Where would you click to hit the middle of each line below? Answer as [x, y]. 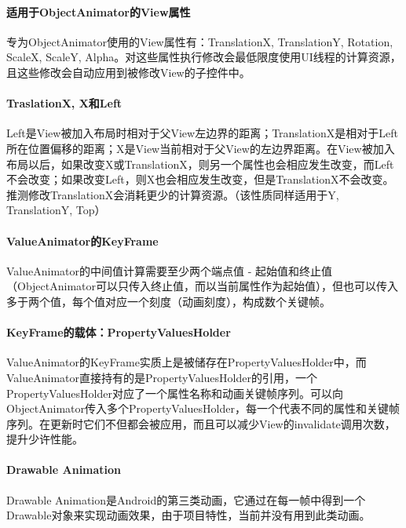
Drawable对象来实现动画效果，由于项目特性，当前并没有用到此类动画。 [188, 515]
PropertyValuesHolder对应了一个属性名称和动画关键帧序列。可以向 [175, 393]
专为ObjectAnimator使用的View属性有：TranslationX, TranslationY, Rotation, [200, 41]
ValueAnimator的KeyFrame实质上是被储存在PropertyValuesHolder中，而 [187, 362]
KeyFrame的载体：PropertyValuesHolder [119, 332]
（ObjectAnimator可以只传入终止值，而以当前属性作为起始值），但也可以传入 [202, 286]
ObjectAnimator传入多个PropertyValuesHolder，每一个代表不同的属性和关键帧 [203, 408]
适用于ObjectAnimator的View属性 [99, 11]
